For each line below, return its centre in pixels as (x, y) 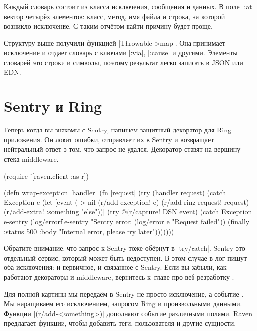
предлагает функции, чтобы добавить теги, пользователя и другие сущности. (120, 323)
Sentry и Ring (53, 106)
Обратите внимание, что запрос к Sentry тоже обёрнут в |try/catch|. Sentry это (125, 248)
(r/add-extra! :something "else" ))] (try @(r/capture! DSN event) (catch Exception (128, 212)
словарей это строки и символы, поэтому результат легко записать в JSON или (124, 62)
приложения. (23, 139)
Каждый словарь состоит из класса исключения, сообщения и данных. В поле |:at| (129, 6)
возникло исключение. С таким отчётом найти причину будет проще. (108, 26)
